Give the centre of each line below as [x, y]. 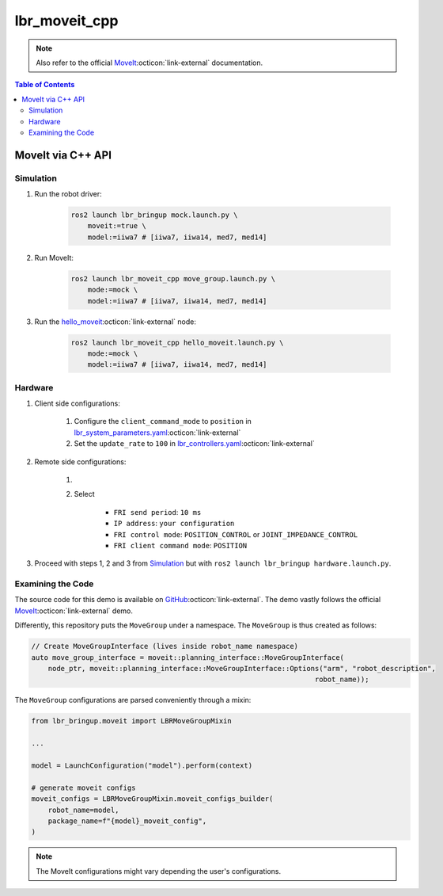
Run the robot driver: [68, 194]
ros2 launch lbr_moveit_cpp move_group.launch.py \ [173, 278]
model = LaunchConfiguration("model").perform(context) [142, 765]
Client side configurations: [77, 403]
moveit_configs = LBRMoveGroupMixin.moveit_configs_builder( [152, 799]
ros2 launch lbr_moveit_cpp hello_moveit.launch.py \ [177, 342]
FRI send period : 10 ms [157, 512]
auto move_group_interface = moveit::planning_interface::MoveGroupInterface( [187, 657]
